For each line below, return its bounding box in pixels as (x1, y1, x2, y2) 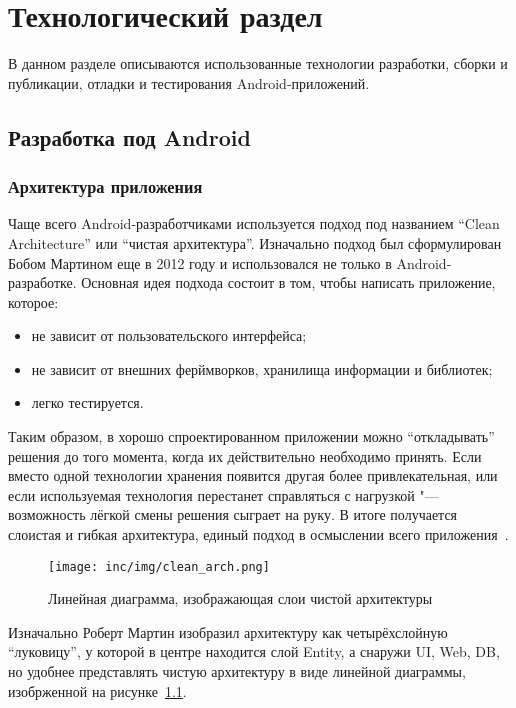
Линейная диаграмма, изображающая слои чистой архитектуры (48, 588, 433, 609)
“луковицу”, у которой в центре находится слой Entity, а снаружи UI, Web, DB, (8, 641, 500, 662)
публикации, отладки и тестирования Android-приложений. (8, 72, 370, 93)
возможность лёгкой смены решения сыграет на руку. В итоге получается (8, 504, 458, 525)
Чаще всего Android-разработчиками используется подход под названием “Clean (8, 213, 500, 234)
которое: (8, 291, 59, 312)
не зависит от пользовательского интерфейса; (31, 325, 307, 346)
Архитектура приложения (8, 174, 203, 199)
